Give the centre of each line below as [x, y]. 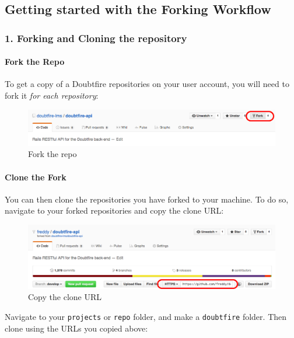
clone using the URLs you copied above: [76, 328]
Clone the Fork [36, 177]
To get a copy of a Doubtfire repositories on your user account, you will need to [147, 84]
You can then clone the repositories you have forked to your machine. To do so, [147, 199]
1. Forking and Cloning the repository [96, 38]
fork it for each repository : [52, 95]
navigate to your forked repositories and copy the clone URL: [114, 210]
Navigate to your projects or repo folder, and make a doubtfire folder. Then [146, 317]
